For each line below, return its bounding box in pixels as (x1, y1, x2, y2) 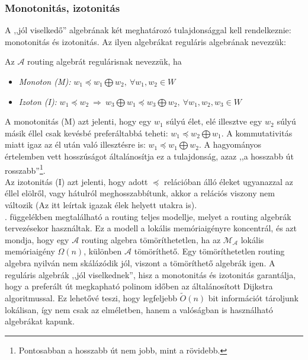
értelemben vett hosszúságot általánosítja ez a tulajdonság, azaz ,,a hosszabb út (5, 149, 294, 162)
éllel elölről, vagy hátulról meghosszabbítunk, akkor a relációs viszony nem (5, 187, 275, 199)
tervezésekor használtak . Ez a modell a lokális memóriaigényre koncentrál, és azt (5, 222, 297, 234)
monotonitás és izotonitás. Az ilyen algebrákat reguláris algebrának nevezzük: (5, 35, 286, 47)
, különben (84, 245, 122, 257)
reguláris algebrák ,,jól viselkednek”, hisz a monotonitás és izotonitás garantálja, (5, 268, 296, 281)
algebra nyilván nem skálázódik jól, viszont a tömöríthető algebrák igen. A (5, 256, 275, 269)
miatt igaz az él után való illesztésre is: (5, 138, 146, 151)
